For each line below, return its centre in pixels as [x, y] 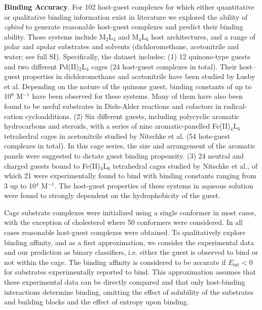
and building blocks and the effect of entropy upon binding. [97, 302]
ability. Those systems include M [55, 36]
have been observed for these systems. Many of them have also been [137, 96]
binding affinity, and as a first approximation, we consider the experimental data [129, 242]
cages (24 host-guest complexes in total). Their [164, 66]
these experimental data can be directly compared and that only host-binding [125, 282]
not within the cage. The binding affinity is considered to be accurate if [115, 262]
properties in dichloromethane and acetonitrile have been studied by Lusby [139, 76]
